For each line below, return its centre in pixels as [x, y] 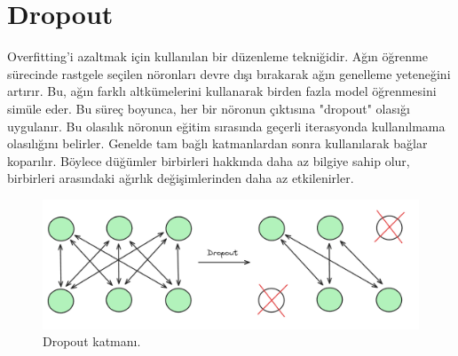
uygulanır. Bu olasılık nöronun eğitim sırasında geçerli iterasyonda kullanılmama [226, 126]
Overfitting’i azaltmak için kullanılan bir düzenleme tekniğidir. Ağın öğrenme [217, 56]
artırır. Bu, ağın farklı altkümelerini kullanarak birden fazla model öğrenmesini [222, 91]
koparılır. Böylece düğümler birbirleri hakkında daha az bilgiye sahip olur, [209, 160]
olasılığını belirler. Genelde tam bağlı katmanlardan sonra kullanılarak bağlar [217, 143]
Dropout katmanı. [92, 341]
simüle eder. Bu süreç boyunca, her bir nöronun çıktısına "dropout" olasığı [209, 108]
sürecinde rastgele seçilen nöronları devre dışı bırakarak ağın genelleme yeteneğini [229, 73]
